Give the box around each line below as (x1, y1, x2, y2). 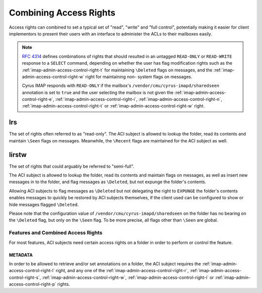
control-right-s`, (9, 275, 41, 280)
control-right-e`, (22, 96, 54, 102)
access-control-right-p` (9, 281, 57, 287)
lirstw (9, 151, 27, 159)
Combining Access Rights (9, 7, 116, 18)
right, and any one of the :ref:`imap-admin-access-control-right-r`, (56, 268, 189, 274)
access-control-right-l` (9, 268, 55, 274)
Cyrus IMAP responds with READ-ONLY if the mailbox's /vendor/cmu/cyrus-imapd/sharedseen (22, 83, 219, 88)
